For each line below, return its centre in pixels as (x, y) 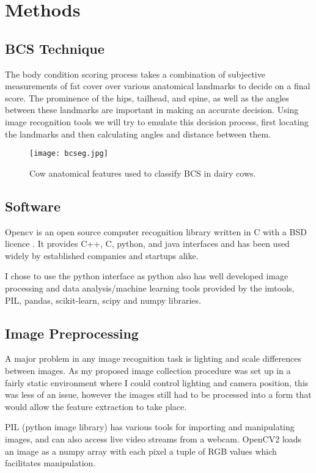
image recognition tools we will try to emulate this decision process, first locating (157, 121)
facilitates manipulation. (50, 463)
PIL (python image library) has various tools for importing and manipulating (150, 427)
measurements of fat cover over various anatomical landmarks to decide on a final (158, 86)
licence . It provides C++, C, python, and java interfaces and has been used (147, 244)
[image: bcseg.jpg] (69, 154)
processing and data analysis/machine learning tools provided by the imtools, (150, 288)
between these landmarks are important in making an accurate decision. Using (152, 110)
